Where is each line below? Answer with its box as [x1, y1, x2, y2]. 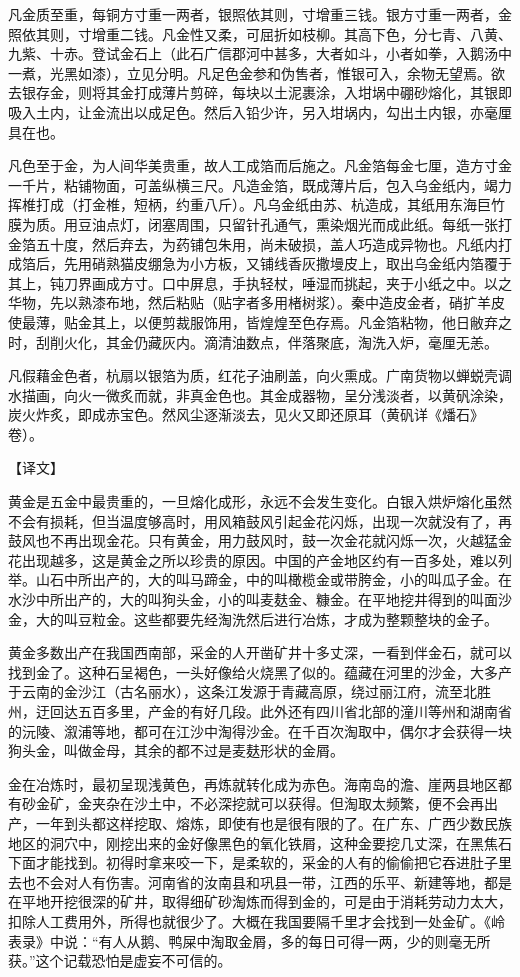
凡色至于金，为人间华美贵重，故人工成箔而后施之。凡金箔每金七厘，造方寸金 [8, 155, 512, 176]
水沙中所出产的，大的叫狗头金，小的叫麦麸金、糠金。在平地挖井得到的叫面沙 [8, 589, 512, 610]
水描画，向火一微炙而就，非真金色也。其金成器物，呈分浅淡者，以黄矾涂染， [8, 384, 512, 405]
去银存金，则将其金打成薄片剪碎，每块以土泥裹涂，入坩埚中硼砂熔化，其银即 [8, 82, 512, 103]
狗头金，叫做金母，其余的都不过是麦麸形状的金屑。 [8, 740, 344, 761]
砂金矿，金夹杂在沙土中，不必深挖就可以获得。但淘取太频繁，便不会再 [21, 793, 484, 814]
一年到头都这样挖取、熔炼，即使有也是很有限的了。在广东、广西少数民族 [35, 812, 512, 833]
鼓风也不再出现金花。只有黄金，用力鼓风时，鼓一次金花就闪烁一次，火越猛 [8, 530, 498, 551]
